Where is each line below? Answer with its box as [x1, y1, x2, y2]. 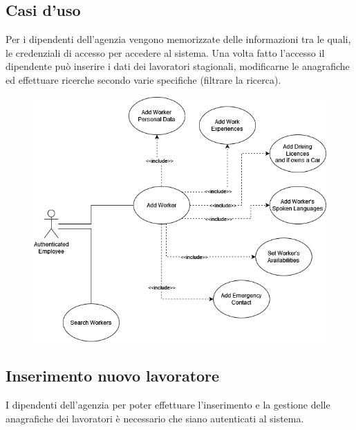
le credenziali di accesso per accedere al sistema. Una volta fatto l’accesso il [6, 45, 325, 60]
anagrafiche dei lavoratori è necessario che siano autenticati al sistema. [6, 411, 304, 425]
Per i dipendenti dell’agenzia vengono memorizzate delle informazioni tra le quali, [6, 32, 351, 46]
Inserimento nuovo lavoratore [6, 365, 220, 386]
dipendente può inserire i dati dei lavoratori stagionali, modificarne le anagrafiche [6, 59, 350, 73]
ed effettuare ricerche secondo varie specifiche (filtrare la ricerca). [6, 72, 281, 87]
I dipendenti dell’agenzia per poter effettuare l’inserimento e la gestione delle [6, 397, 330, 412]
